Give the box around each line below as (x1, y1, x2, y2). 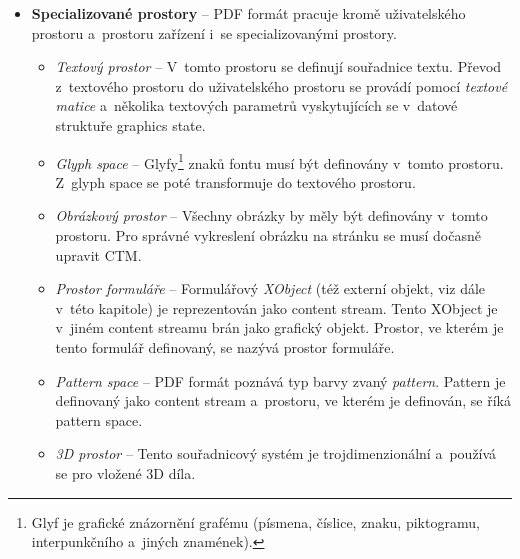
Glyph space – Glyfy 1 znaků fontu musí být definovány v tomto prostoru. (55, 149, 504, 173)
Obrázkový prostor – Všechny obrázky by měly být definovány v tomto (55, 205, 488, 226)
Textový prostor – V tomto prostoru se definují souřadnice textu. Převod (55, 56, 502, 77)
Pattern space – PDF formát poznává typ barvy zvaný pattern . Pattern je (55, 370, 506, 391)
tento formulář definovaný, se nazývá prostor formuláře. (55, 336, 395, 357)
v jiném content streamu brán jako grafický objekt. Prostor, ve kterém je (55, 317, 504, 338)
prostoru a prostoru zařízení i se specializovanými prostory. (31, 22, 397, 43)
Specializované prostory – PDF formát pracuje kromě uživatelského (31, 3, 466, 23)
